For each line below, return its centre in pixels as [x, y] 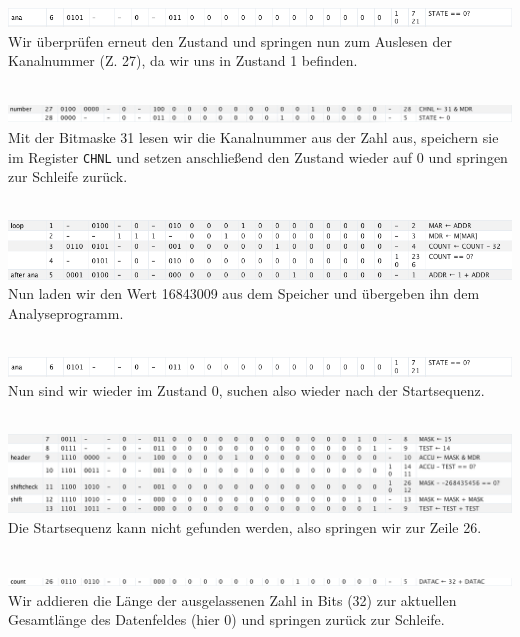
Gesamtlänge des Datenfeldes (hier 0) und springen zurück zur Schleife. [226, 619]
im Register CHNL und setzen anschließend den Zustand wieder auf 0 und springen [258, 156]
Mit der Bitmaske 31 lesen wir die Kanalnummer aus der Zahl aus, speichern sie [253, 136]
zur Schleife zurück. [68, 176]
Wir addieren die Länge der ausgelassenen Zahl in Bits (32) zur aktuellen [232, 599]
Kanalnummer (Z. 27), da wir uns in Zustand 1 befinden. [183, 60]
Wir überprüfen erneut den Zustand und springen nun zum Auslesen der [230, 40]
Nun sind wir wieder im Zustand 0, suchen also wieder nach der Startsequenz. [246, 390]
